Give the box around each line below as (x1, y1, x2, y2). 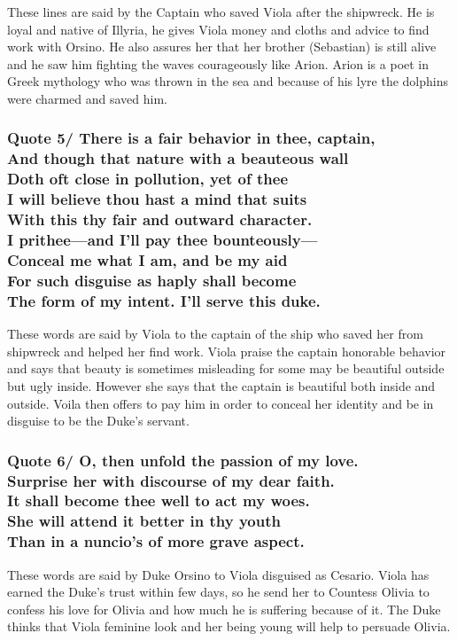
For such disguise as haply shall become (7, 269, 297, 291)
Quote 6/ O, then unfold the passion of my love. (7, 449, 359, 471)
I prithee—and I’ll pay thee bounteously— (7, 229, 318, 251)
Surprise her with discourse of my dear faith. (7, 469, 335, 491)
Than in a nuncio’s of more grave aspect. (7, 530, 305, 552)
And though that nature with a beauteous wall (7, 147, 349, 169)
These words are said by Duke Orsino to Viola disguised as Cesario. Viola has (7, 565, 430, 583)
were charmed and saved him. (7, 89, 167, 107)
